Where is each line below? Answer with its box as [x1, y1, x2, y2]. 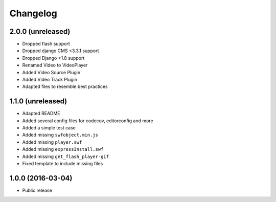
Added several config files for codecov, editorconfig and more [22, 118, 153, 124]
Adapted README [22, 110, 61, 117]
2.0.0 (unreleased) [9, 27, 71, 36]
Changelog [9, 8, 57, 19]
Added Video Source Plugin [22, 69, 81, 75]
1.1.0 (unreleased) [9, 97, 67, 106]
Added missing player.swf [22, 139, 82, 145]
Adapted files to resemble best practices [22, 83, 108, 89]
